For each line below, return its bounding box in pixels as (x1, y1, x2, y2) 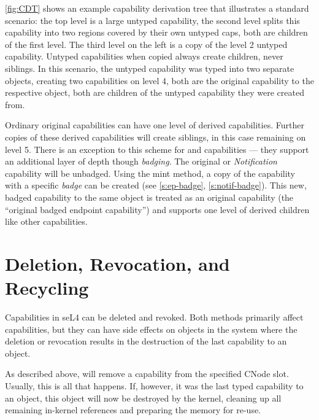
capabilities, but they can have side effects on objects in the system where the (5, 322, 298, 335)
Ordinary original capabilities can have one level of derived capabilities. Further (5, 119, 304, 131)
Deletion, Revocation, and (5, 251, 230, 276)
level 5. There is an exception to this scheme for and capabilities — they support (5, 142, 309, 155)
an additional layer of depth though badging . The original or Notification (5, 155, 277, 168)
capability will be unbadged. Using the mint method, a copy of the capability (5, 166, 296, 179)
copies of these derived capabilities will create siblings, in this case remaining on (5, 130, 306, 143)
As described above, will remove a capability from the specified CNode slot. (5, 367, 289, 380)
